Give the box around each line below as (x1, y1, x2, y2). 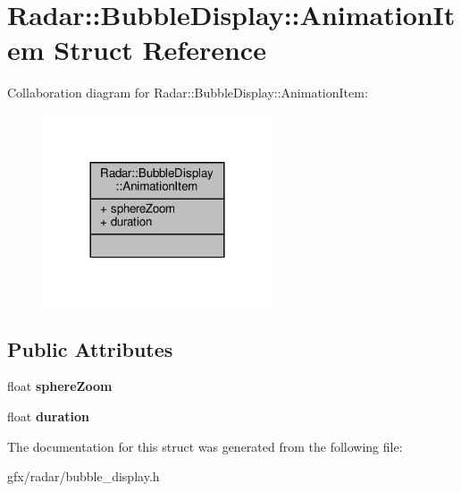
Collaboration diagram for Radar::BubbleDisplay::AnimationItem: (7, 83, 368, 102)
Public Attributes (7, 335, 173, 362)
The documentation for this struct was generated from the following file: (7, 437, 403, 455)
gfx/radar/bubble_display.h (7, 467, 160, 486)
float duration (7, 407, 89, 426)
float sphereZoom (7, 377, 113, 395)
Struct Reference (54, 31, 266, 68)
